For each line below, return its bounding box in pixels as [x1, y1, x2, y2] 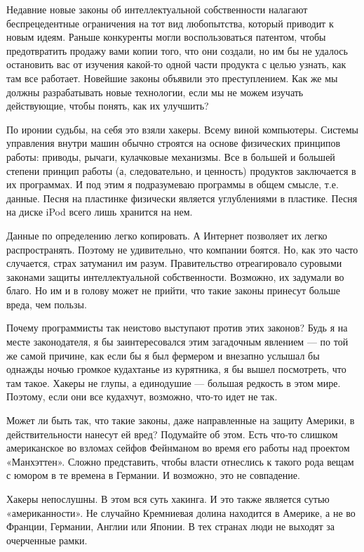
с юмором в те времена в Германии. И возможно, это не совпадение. [6, 468, 300, 482]
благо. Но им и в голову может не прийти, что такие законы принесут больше [6, 283, 340, 298]
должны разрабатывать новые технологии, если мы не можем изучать [6, 84, 304, 99]
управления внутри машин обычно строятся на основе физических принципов [6, 136, 341, 150]
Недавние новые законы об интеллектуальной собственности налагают [6, 2, 308, 16]
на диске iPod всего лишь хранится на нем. [6, 204, 193, 219]
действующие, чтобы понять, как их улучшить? [6, 98, 209, 113]
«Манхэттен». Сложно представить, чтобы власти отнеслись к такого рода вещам [6, 454, 354, 468]
